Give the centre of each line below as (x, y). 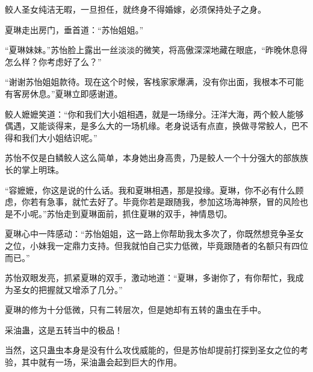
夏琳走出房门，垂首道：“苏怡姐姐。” (74, 29)
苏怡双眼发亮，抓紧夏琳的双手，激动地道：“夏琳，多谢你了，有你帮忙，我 (150, 278)
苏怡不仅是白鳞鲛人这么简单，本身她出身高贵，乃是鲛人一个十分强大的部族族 (156, 158)
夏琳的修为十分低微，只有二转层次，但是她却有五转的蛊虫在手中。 (135, 310)
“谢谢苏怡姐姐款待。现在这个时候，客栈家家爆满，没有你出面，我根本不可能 (154, 82)
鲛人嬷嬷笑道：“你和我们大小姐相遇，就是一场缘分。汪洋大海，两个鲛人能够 (154, 114)
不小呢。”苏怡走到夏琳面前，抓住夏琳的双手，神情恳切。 (122, 213)
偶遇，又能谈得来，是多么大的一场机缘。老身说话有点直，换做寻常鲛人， (148, 126)
